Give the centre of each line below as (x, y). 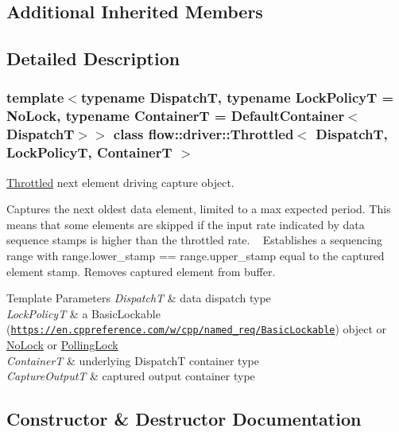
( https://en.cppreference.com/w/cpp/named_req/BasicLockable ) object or (197, 329)
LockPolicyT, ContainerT (89, 152)
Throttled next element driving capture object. (120, 182)
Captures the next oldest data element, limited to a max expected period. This (199, 209)
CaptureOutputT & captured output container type (131, 376)
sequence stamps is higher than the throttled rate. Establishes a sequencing (195, 240)
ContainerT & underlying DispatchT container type (133, 360)
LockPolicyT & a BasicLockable (83, 313)
